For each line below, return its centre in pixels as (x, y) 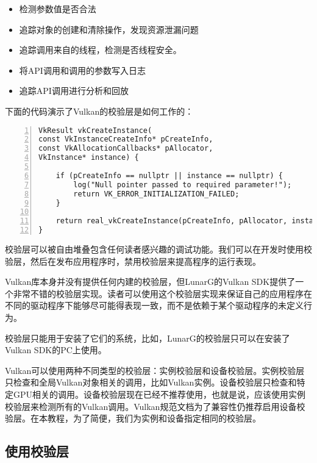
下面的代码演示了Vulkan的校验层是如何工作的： (99, 111)
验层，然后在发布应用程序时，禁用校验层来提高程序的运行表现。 (133, 261)
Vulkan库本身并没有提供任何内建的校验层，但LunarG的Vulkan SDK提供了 (150, 282)
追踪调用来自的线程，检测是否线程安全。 (100, 50)
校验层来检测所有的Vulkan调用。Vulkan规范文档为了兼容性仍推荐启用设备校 (155, 406)
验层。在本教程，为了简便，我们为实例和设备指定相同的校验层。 (133, 418)
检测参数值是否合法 (58, 9)
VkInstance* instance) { (89, 158)
